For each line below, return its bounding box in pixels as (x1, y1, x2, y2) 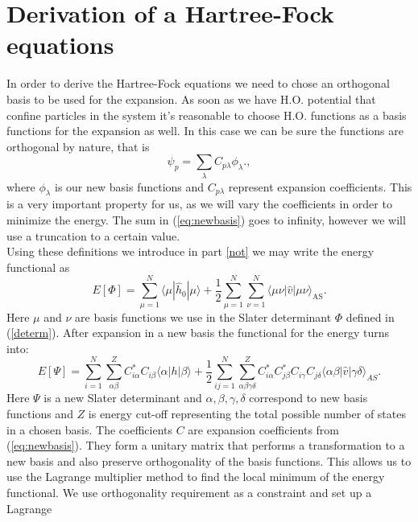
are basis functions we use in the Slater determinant (75, 308, 332, 325)
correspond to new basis (249, 389, 368, 406)
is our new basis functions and (55, 178, 205, 195)
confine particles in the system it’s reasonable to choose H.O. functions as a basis (6, 106, 407, 123)
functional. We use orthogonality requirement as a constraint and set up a (6, 483, 372, 500)
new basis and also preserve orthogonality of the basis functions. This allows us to (6, 452, 412, 469)
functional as (6, 258, 70, 275)
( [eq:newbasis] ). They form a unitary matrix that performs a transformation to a (6, 437, 405, 454)
